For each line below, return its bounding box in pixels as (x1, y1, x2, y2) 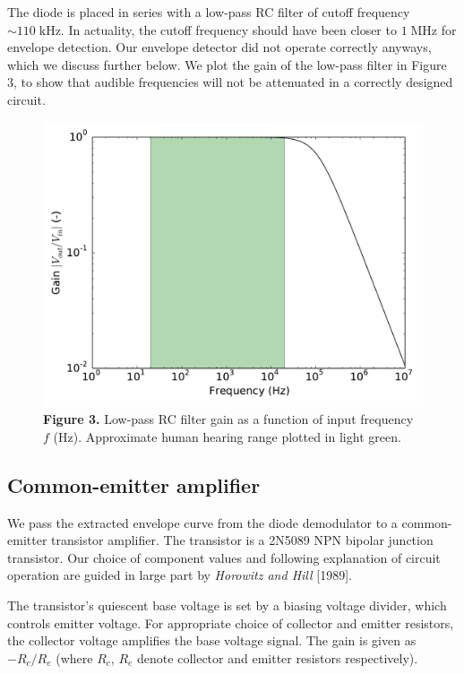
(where (56, 648, 93, 667)
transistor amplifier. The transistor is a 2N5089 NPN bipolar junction (51, 531, 434, 549)
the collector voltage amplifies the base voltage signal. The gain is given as (7, 631, 417, 650)
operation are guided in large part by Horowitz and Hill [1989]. (7, 566, 352, 584)
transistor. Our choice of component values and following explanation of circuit (7, 548, 441, 566)
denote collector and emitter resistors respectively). (137, 648, 418, 667)
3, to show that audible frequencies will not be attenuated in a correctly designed (7, 73, 453, 91)
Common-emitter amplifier (7, 471, 261, 498)
